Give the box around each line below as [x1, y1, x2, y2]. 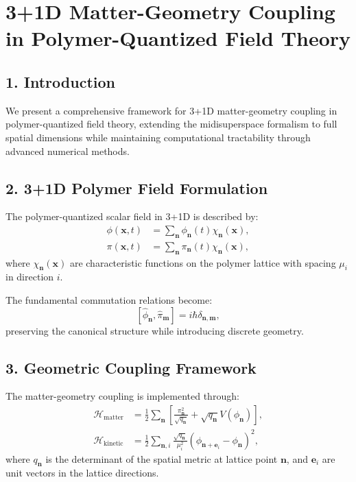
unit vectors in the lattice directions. [5, 466, 159, 480]
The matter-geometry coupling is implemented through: [5, 389, 239, 403]
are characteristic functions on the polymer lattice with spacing [69, 255, 336, 269]
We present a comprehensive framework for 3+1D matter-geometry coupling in [5, 103, 337, 117]
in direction [5, 269, 54, 284]
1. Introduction [5, 71, 115, 92]
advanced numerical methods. [5, 143, 130, 158]
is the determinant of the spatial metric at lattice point [45, 451, 278, 466]
